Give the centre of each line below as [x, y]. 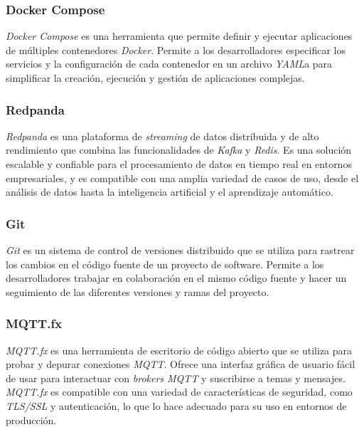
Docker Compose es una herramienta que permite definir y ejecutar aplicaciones [179, 36]
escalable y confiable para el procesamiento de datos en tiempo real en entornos [179, 164]
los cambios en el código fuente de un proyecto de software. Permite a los [165, 264]
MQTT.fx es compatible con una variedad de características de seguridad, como [179, 392]
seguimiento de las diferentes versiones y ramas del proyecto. [138, 291]
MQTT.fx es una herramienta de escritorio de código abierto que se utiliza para [179, 350]
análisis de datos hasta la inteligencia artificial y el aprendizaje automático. [170, 192]
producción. [31, 420]
